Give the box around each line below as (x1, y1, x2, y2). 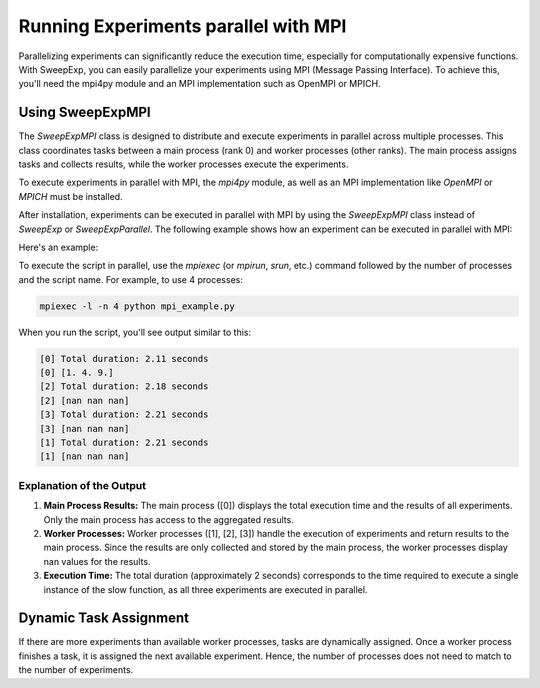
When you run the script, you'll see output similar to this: (18, 326, 252, 338)
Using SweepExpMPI (18, 104, 151, 121)
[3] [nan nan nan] (39, 423, 130, 434)
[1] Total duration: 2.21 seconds (39, 437, 209, 449)
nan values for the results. (43, 555, 151, 567)
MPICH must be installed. (18, 190, 124, 202)
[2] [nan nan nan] (39, 395, 130, 406)
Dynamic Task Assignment (18, 610, 190, 627)
